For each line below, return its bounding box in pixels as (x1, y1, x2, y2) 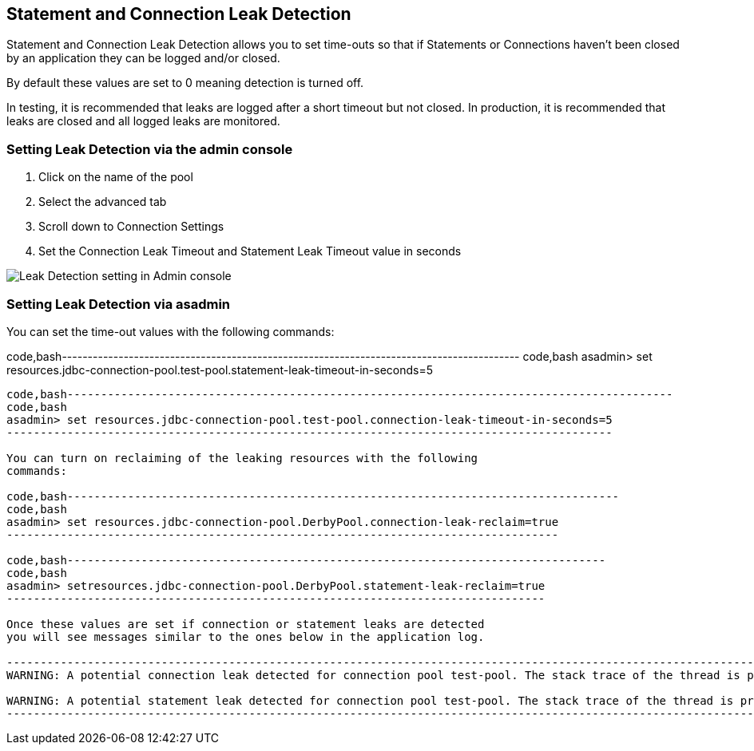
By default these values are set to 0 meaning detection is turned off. (6, 76, 364, 90)
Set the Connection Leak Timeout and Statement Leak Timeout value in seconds (38, 244, 462, 259)
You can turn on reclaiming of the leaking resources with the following (6, 451, 478, 464)
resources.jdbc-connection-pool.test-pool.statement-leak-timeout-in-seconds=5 (6, 362, 433, 377)
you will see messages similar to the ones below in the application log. (6, 630, 485, 643)
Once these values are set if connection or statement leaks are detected (6, 617, 485, 630)
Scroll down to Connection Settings (38, 219, 224, 234)
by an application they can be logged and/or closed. (6, 51, 280, 65)
